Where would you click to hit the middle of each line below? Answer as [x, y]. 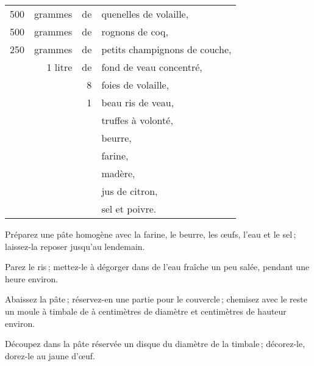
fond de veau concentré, [152, 67]
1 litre [59, 67]
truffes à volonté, [137, 120]
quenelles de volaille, [145, 14]
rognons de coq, [135, 31]
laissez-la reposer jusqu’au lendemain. [75, 246]
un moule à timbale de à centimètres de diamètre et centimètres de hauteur [146, 311]
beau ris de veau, [138, 102]
